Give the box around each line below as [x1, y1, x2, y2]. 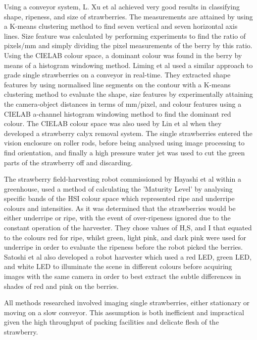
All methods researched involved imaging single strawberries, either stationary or [4, 297, 250, 308]
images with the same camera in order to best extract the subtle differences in [4, 271, 241, 281]
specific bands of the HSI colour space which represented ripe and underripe [4, 193, 235, 204]
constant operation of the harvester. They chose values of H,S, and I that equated [4, 222, 252, 233]
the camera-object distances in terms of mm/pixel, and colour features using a [4, 98, 242, 109]
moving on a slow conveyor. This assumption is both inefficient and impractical [4, 307, 245, 317]
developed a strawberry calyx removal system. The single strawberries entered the [4, 128, 253, 138]
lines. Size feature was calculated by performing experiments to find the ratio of [4, 30, 246, 41]
